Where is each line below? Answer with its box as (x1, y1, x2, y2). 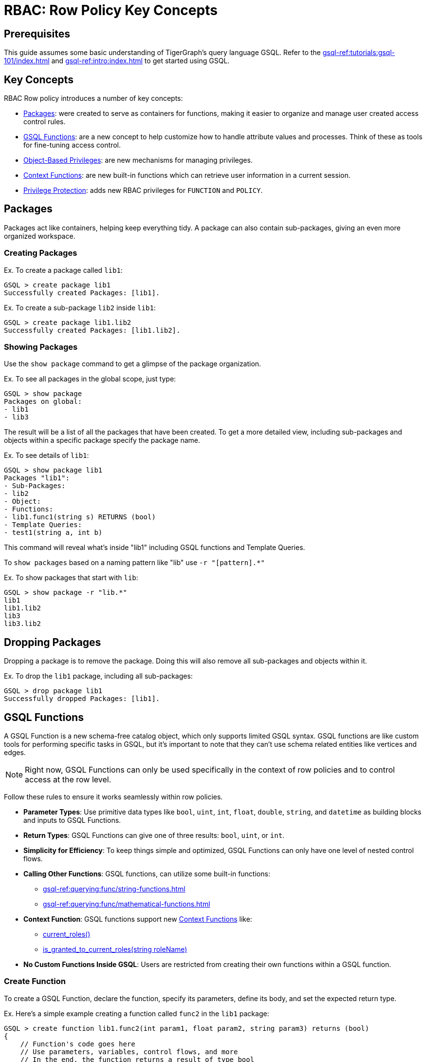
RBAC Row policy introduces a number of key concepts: (4, 94, 183, 103)
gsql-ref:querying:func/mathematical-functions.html (43, 900, 210, 909)
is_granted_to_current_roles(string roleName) (43, 945, 187, 954)
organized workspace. (4, 231, 75, 240)
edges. (4, 748, 26, 757)
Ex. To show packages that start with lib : (4, 573, 138, 582)
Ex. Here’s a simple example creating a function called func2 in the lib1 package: (4, 1009, 269, 1018)
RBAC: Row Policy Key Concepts (4, 2, 218, 19)
